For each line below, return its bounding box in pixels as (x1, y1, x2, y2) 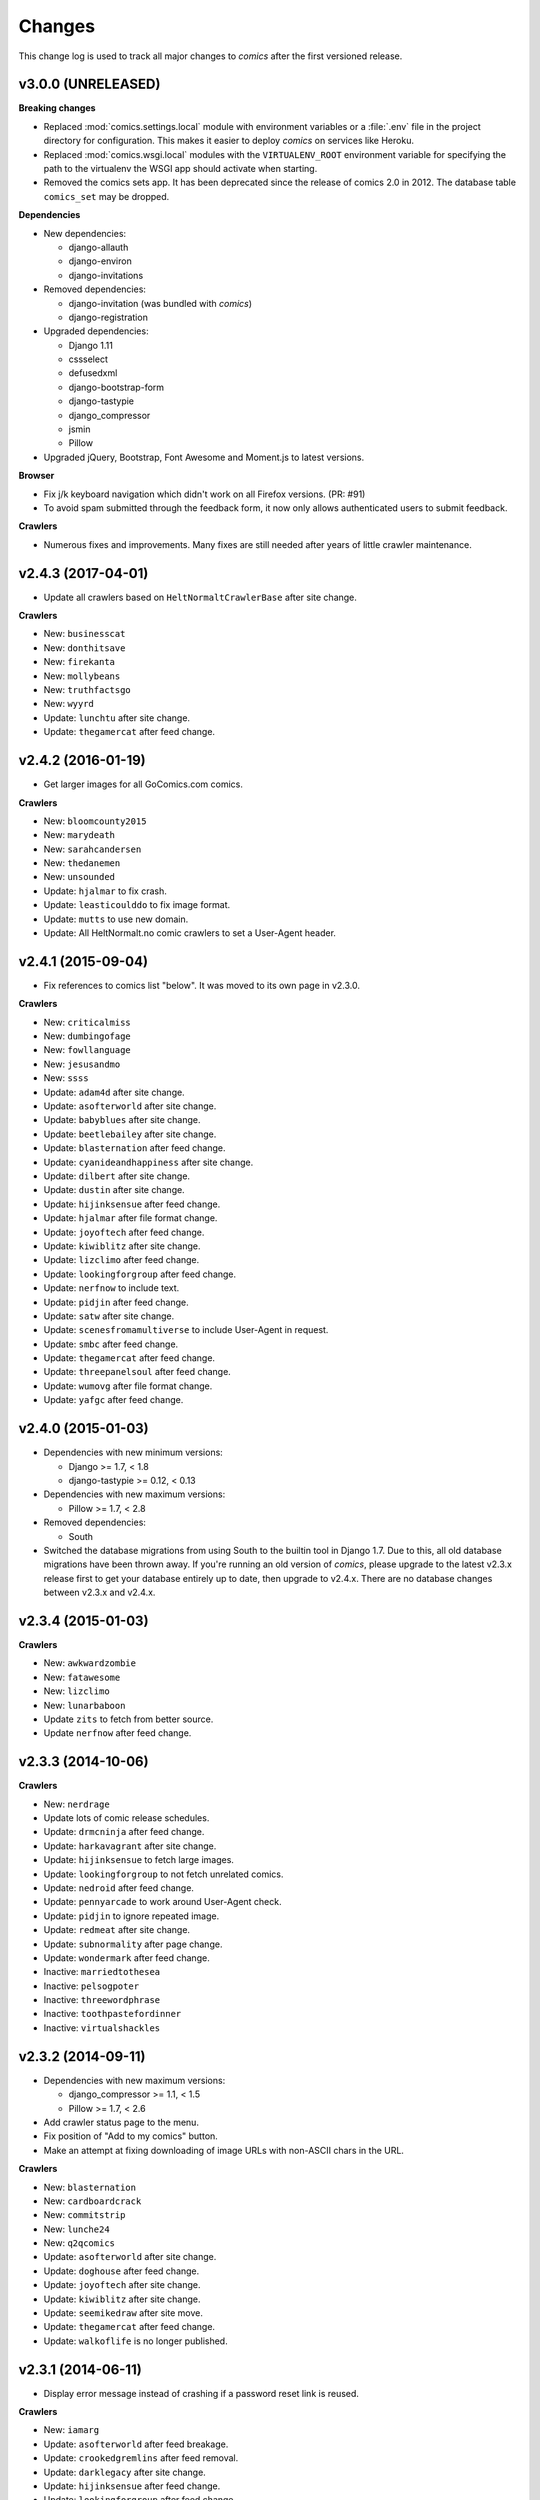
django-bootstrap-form (68, 381, 165, 393)
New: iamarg (43, 2424, 100, 2436)
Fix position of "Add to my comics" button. (43, 2130, 219, 2142)
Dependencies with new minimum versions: (43, 1446, 224, 1459)
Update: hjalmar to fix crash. (43, 885, 167, 897)
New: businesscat (43, 628, 126, 640)
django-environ (68, 255, 132, 267)
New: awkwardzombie (43, 1657, 137, 1669)
